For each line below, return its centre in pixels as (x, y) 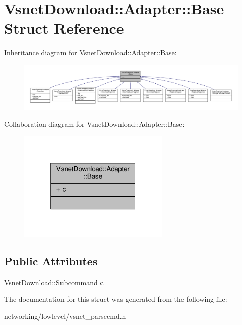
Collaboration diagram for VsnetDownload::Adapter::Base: (94, 124)
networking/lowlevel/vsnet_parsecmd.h (65, 316)
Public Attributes (51, 261)
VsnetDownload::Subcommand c (54, 282)
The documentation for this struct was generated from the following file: (116, 299)
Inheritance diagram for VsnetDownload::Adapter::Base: (90, 52)
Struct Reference (64, 28)
